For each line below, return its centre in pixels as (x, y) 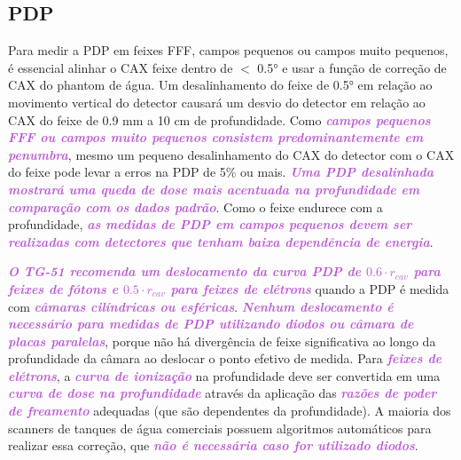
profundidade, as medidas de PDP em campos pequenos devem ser (210, 224)
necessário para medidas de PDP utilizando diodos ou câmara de (211, 324)
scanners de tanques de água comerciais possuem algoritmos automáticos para (220, 428)
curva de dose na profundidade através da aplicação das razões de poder (223, 393)
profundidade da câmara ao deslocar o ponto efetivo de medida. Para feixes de (225, 358)
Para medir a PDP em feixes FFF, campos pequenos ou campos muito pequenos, (228, 50)
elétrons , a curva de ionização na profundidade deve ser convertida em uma (224, 375)
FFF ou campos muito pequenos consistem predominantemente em (216, 137)
